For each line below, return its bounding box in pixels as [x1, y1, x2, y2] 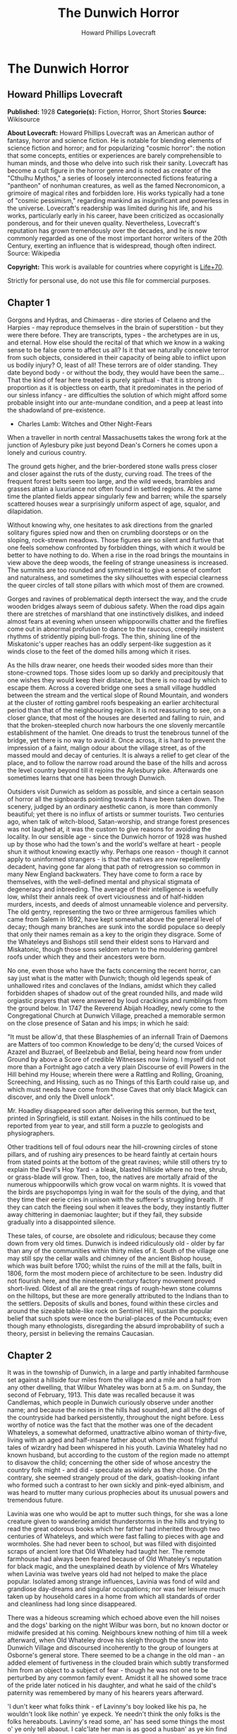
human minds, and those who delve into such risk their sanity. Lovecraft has [7, 158, 229, 167]
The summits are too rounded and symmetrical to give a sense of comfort [7, 566, 221, 574]
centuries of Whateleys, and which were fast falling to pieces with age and [7, 1532, 224, 1541]
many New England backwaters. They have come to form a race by [7, 870, 203, 878]
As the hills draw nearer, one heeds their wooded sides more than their [7, 661, 214, 669]
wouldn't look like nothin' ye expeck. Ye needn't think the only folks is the [7, 1710, 221, 1718]
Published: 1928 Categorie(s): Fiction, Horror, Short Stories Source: [7, 107, 207, 116]
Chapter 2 [7, 1349, 52, 1361]
